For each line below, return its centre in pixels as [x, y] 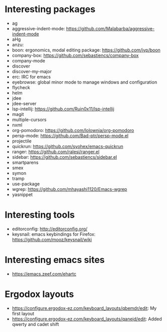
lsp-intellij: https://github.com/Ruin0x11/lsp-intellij [63, 109]
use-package [26, 184]
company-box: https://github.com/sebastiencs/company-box [75, 55]
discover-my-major [32, 71]
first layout [23, 313]
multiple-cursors [29, 119]
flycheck [21, 87]
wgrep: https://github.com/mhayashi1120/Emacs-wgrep [69, 189]
